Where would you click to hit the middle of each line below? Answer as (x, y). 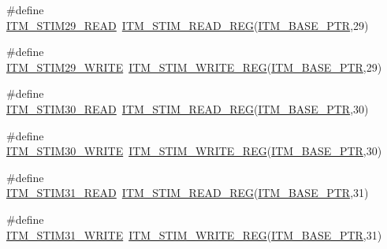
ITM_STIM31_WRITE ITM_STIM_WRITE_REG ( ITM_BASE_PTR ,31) (194, 234)
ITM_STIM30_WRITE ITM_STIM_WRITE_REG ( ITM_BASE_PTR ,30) (194, 151)
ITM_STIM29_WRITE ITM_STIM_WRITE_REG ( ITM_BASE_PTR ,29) (194, 67)
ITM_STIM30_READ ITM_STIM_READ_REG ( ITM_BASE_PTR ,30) (188, 108)
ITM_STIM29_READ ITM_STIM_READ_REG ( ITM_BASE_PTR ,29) (188, 25)
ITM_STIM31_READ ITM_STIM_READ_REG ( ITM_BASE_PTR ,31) (188, 193)
